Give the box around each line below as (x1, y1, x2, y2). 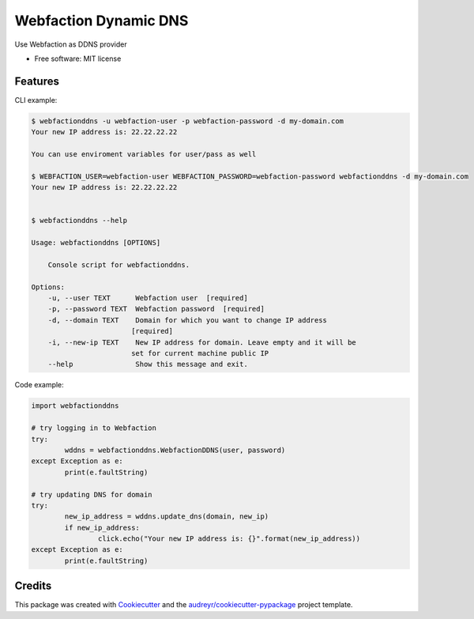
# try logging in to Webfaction (31, 424, 157, 432)
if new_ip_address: (64, 523, 140, 532)
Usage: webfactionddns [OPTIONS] (31, 238, 161, 247)
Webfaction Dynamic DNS (14, 12, 189, 29)
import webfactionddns (31, 402, 119, 410)
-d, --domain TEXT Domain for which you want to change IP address (47, 315, 328, 324)
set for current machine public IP (130, 349, 269, 358)
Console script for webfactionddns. (47, 260, 190, 269)
